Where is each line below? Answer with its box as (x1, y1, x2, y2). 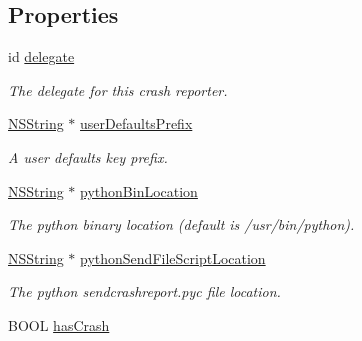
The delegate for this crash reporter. (8, 79, 228, 100)
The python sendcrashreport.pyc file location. (8, 281, 281, 302)
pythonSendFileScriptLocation (80, 247, 266, 268)
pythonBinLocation (80, 180, 198, 201)
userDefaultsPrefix (80, 113, 193, 134)
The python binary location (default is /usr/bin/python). (8, 214, 355, 235)
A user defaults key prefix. (8, 146, 168, 167)
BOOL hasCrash (8, 314, 110, 335)
